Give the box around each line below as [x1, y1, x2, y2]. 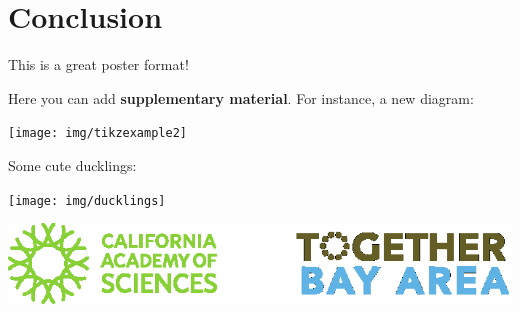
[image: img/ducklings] [8, 193, 166, 208]
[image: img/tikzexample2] [8, 126, 187, 141]
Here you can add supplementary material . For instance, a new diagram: [8, 87, 474, 108]
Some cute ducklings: [8, 154, 137, 175]
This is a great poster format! [8, 54, 189, 75]
